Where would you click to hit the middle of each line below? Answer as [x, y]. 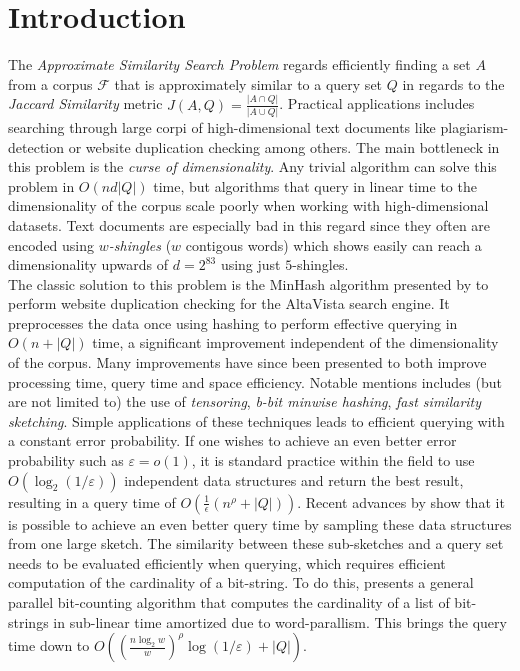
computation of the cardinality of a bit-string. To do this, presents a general [241, 582]
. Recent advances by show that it [401, 501]
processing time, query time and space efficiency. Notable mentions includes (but [255, 381]
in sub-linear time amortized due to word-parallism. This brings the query [280, 621]
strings [28, 621]
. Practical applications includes [377, 103]
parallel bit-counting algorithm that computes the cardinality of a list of [229, 602]
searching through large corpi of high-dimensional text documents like [222, 126]
